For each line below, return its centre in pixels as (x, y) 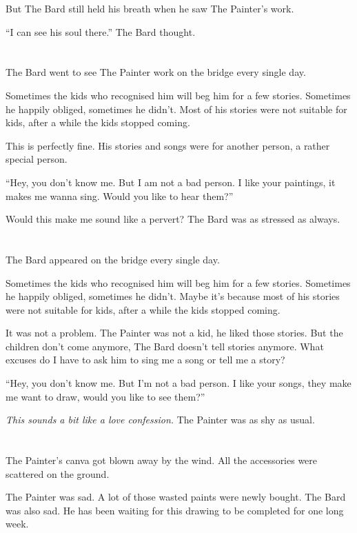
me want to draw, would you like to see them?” (105, 396)
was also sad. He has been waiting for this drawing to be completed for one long (175, 510)
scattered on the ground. (58, 473)
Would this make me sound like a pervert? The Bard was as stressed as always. (173, 219)
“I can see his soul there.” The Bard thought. (101, 31)
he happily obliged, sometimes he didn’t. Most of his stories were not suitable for (176, 109)
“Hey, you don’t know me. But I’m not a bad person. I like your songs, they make (178, 383)
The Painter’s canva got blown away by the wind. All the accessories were (162, 460)
